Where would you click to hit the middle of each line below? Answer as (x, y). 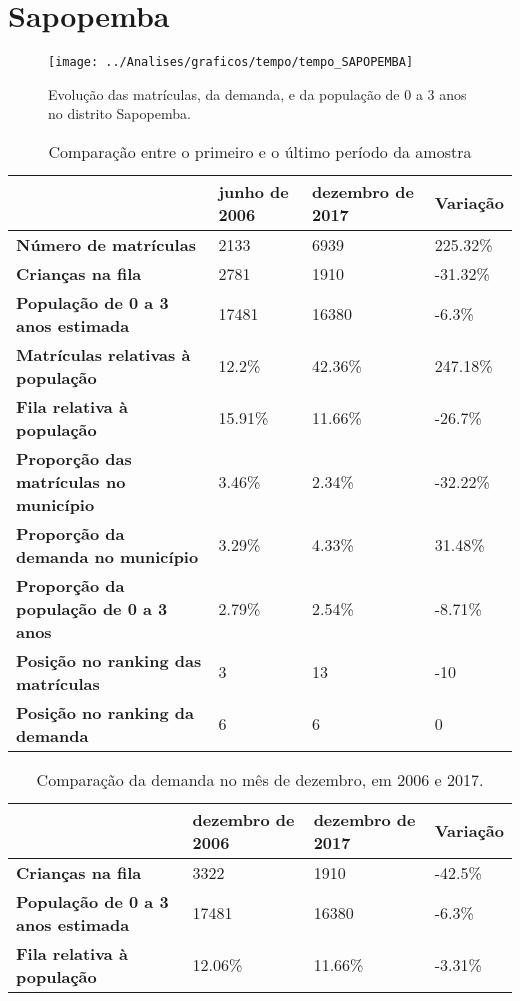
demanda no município (107, 556)
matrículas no (71, 481)
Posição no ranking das (109, 660)
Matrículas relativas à (103, 354)
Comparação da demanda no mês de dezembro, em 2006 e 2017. (260, 779)
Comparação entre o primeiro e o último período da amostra (260, 151)
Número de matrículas (106, 244)
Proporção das (74, 458)
